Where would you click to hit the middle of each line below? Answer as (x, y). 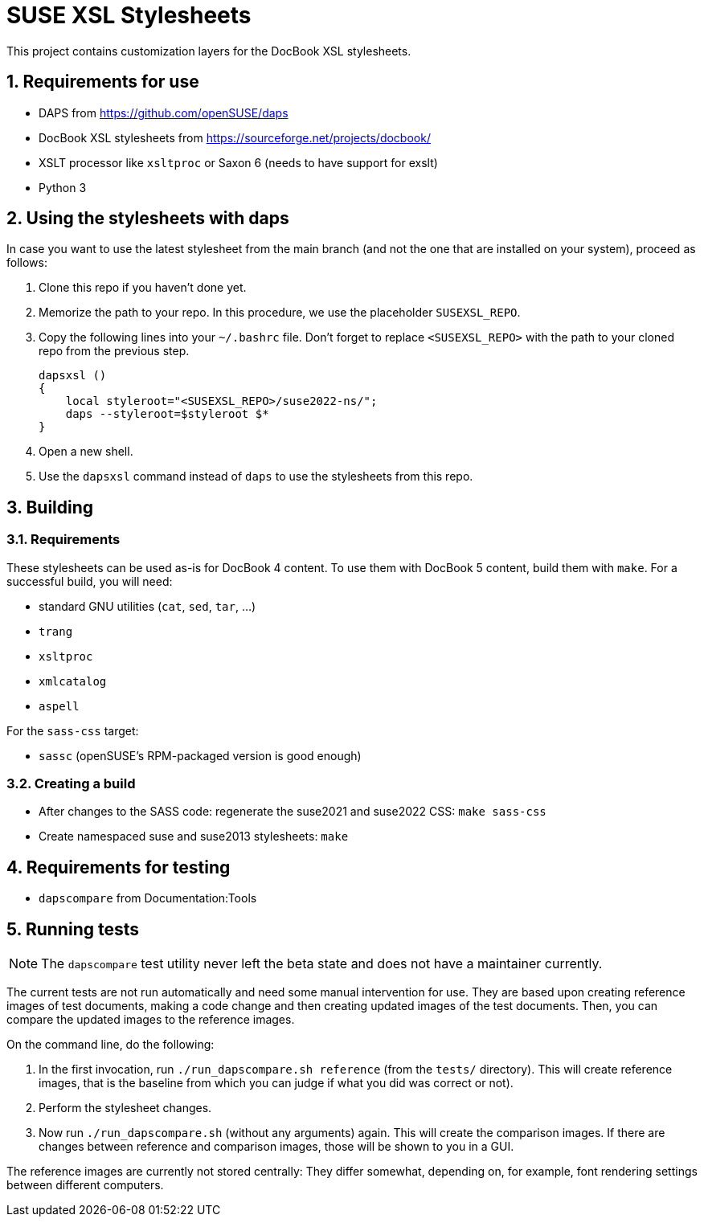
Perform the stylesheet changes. (125, 1108)
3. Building (50, 507)
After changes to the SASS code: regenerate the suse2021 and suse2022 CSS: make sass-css (293, 812)
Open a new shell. (86, 452)
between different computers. (85, 1185)
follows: (27, 263)
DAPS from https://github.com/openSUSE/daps (164, 112)
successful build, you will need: (90, 581)
